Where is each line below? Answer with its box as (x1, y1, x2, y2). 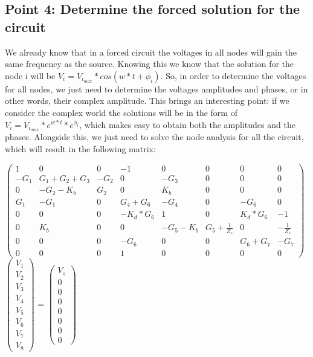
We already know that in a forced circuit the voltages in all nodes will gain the (5, 45, 297, 58)
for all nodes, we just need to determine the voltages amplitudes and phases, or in (5, 82, 308, 95)
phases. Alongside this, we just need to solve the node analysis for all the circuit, (5, 130, 304, 143)
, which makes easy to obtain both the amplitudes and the (79, 118, 295, 130)
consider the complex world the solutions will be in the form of (5, 106, 237, 118)
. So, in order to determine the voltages (160, 69, 306, 82)
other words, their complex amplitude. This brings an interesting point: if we (5, 94, 289, 107)
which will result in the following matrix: (5, 143, 156, 155)
